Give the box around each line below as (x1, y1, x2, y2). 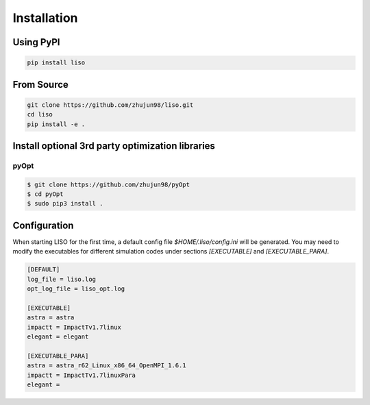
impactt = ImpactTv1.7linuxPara (27, 371, 136, 379)
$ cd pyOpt (27, 191, 64, 198)
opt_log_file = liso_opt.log (27, 285, 125, 293)
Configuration (12, 219, 74, 231)
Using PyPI (12, 36, 60, 48)
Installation (12, 10, 78, 25)
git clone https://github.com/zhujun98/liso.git (27, 101, 194, 109)
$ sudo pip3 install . (27, 199, 103, 208)
